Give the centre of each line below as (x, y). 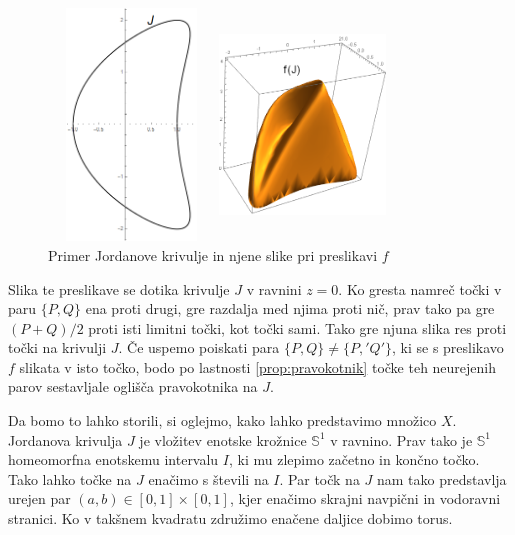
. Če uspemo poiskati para (199, 347)
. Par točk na (319, 478)
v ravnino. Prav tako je (401, 439)
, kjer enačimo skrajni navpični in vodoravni (365, 498)
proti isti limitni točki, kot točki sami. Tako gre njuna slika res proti (297, 327)
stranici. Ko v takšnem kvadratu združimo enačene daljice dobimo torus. (230, 518)
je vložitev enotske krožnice (223, 439)
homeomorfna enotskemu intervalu (113, 459)
